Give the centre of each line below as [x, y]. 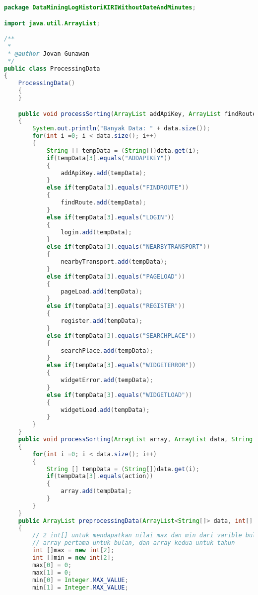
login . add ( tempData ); [96, 232]
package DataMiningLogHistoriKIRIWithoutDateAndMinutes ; [100, 7]
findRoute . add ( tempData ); [103, 203]
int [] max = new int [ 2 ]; [73, 550]
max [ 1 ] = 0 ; [52, 572]
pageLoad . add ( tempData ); [102, 291]
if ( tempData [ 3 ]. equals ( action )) [100, 476]
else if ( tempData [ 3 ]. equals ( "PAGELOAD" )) [116, 276]
